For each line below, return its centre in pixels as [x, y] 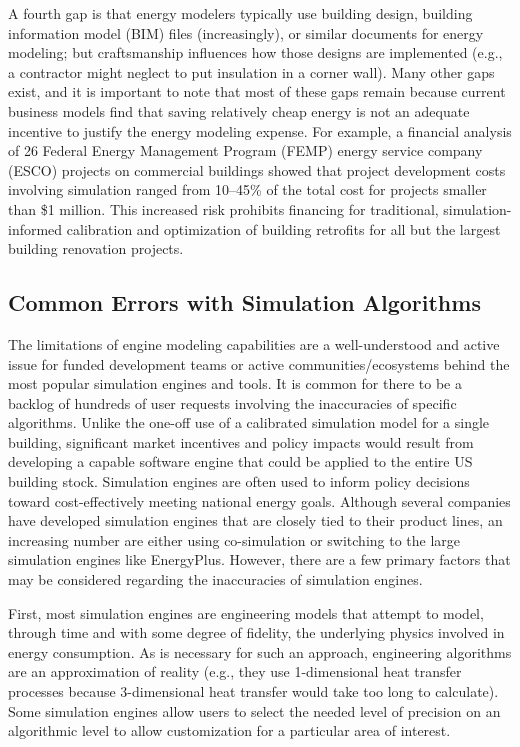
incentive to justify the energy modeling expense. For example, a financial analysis [260, 130]
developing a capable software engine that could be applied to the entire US [240, 461]
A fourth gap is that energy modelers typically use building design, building [240, 13]
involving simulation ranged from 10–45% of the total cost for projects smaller [247, 189]
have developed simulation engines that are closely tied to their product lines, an [255, 520]
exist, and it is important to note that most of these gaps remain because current [257, 91]
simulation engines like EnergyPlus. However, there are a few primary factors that [259, 559]
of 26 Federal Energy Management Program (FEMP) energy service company [245, 150]
